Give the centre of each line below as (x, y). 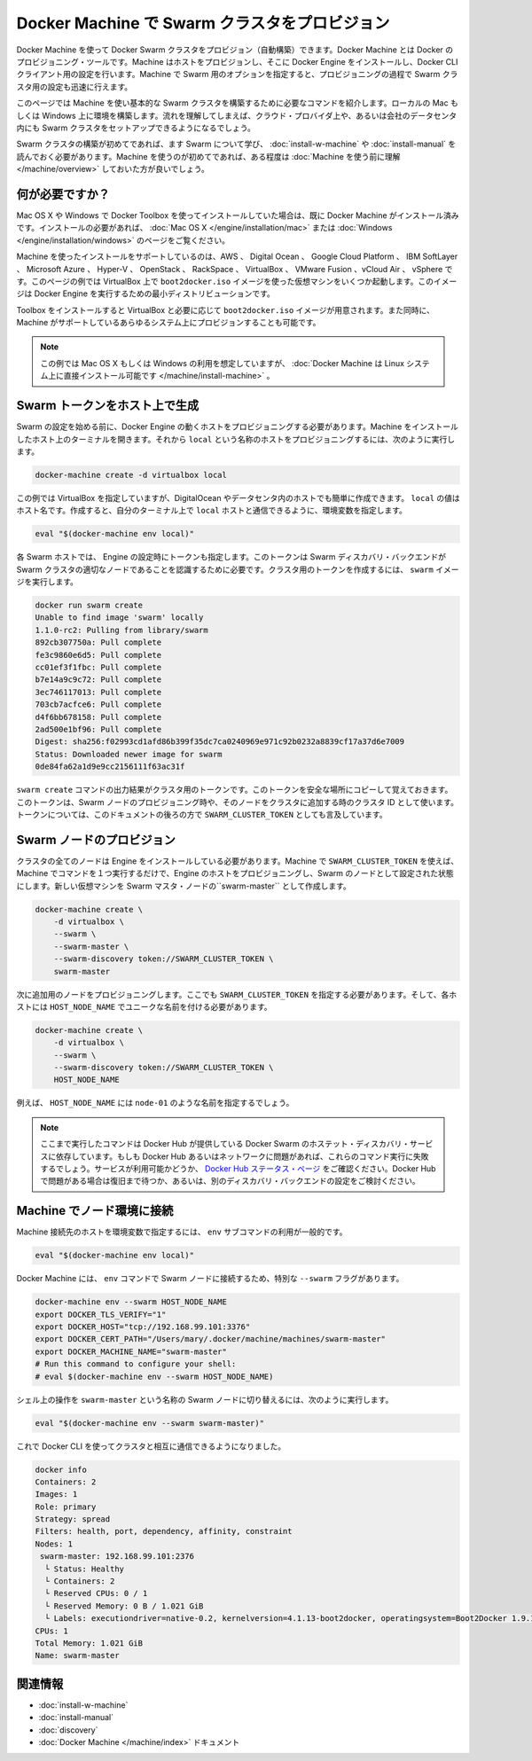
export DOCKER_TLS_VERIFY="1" (101, 1314)
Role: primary (66, 1507)
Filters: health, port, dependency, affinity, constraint (164, 1531)
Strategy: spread (73, 1519)
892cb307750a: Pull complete (98, 642)
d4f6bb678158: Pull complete (98, 717)
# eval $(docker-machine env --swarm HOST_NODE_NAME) (154, 1376)
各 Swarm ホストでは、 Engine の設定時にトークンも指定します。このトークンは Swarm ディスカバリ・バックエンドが (231, 557)
